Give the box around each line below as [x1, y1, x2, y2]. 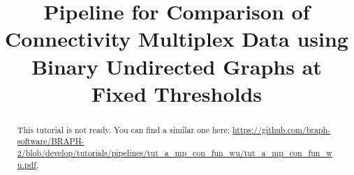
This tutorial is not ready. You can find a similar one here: [17, 123, 230, 135]
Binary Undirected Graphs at [31, 52, 322, 80]
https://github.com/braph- [232, 123, 331, 135]
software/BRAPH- [17, 135, 84, 147]
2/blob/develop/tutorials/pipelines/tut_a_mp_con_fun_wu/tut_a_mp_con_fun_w [17, 147, 332, 159]
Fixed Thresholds [91, 79, 263, 107]
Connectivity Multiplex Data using [5, 24, 348, 53]
